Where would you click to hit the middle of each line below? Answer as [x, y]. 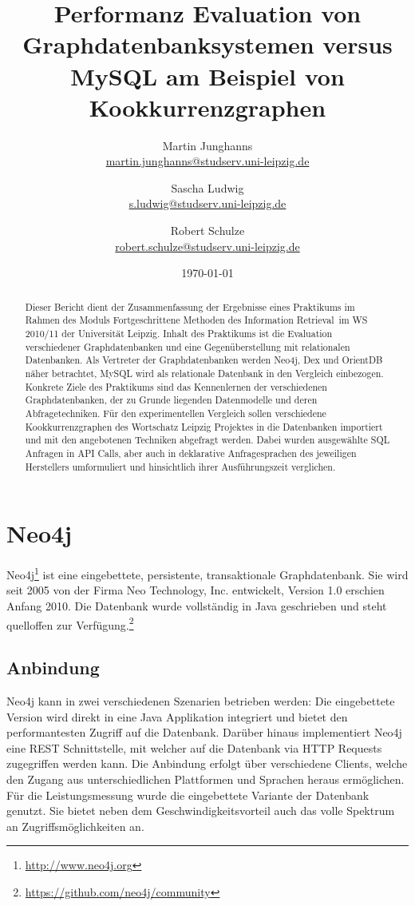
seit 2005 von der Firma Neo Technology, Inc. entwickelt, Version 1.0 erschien [196, 590]
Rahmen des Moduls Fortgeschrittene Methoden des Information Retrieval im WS [196, 320]
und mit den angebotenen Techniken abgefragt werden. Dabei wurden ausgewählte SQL [207, 440]
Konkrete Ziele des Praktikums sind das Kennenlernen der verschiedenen [176, 386]
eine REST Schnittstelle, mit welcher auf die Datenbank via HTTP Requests [194, 747]
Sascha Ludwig [207, 187]
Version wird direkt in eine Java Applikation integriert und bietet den [177, 716]
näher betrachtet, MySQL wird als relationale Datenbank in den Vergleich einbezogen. [204, 373]
